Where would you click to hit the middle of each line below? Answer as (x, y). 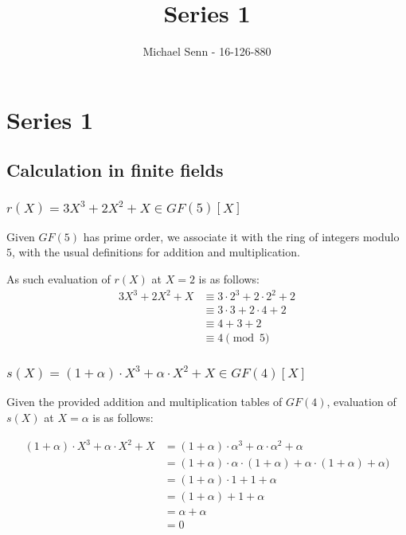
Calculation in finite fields (115, 170)
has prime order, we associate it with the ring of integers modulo (241, 236)
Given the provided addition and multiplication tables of (144, 402)
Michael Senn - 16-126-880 (207, 51)
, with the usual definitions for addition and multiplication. (156, 252)
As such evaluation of (59, 279)
